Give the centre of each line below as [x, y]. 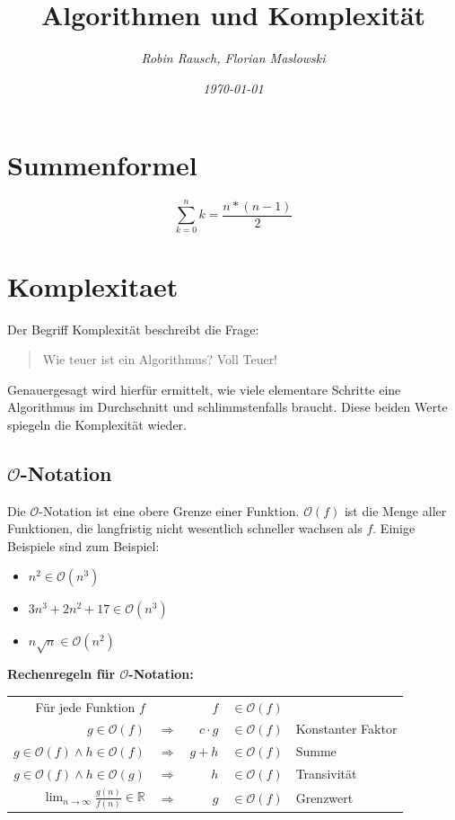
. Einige [394, 528]
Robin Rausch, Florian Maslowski [233, 58]
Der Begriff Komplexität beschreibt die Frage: [133, 329]
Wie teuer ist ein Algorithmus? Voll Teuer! [160, 359]
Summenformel [102, 165]
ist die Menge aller [395, 510]
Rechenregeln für [61, 674]
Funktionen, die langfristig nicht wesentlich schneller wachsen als [185, 528]
